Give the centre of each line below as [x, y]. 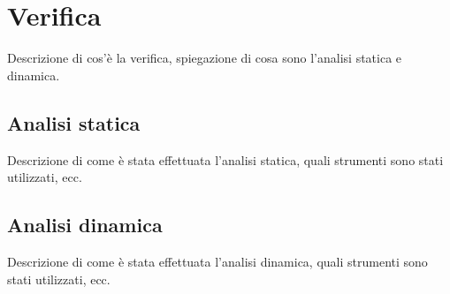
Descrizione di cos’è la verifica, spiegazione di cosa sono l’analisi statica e [205, 58]
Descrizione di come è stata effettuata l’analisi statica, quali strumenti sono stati [225, 159]
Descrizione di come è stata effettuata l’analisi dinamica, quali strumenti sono [217, 261]
